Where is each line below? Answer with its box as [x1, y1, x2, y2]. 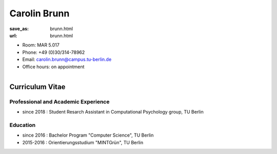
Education [9, 122, 36, 128]
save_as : [9, 26, 29, 32]
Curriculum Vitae [9, 82, 66, 91]
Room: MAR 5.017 [22, 42, 60, 48]
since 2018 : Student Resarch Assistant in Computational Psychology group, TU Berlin [22, 109, 204, 115]
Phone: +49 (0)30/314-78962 [22, 49, 85, 55]
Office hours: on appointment [22, 63, 85, 70]
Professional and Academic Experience [9, 98, 110, 105]
